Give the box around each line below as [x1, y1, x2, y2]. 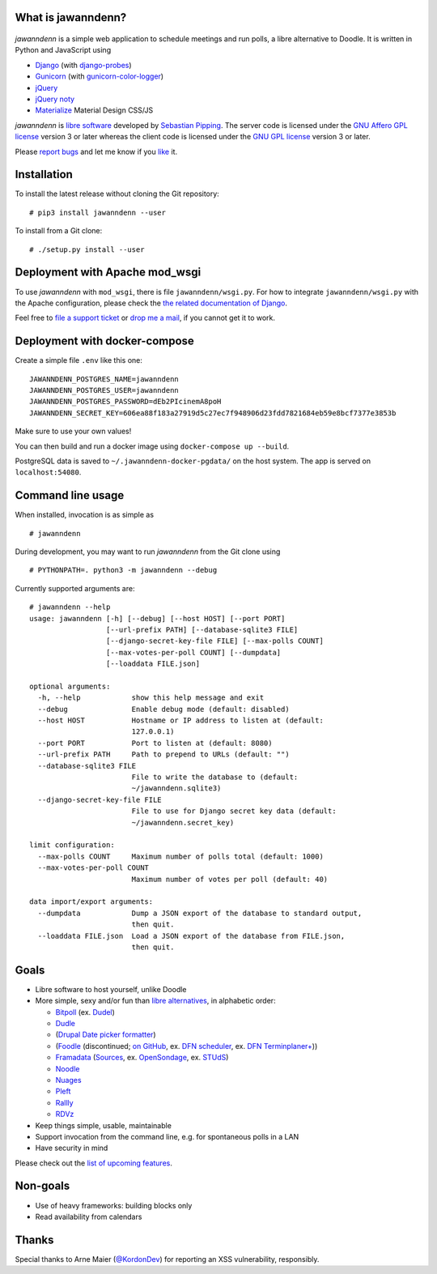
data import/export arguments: [29, 897, 154, 906]
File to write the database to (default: [131, 773, 299, 782]
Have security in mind [35, 1143, 108, 1153]
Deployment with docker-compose [15, 334, 194, 348]
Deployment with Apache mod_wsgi [15, 266, 202, 279]
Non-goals [15, 1179, 70, 1193]
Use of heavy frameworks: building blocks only [35, 1200, 193, 1210]
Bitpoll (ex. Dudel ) [55, 1007, 115, 1016]
